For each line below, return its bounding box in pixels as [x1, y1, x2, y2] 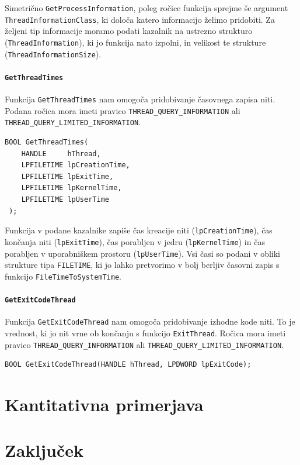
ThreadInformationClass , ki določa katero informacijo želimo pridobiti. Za [5, 13, 275, 25]
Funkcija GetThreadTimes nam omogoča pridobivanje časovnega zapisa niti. [5, 93, 275, 105]
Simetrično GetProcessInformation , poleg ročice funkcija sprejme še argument [5, 2, 288, 13]
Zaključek [5, 438, 84, 462]
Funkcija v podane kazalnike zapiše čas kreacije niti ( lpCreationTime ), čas [5, 224, 273, 236]
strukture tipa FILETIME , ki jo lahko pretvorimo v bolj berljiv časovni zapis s [5, 259, 280, 271]
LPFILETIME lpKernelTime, [21, 184, 122, 192]
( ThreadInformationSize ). [5, 47, 102, 60]
